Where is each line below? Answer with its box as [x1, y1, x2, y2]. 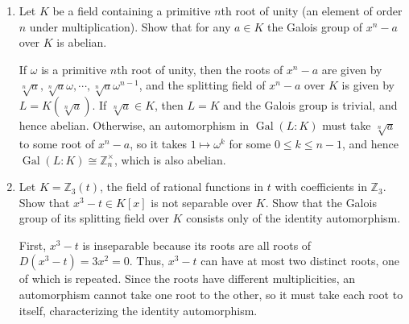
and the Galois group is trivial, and [223, 97, 398, 114]
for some [229, 135, 271, 152]
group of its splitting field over [19, 210, 169, 226]
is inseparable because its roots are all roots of [82, 236, 312, 253]
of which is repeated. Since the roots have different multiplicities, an [19, 270, 356, 287]
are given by [321, 60, 382, 77]
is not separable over [151, 193, 253, 210]
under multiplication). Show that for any [29, 18, 231, 35]
